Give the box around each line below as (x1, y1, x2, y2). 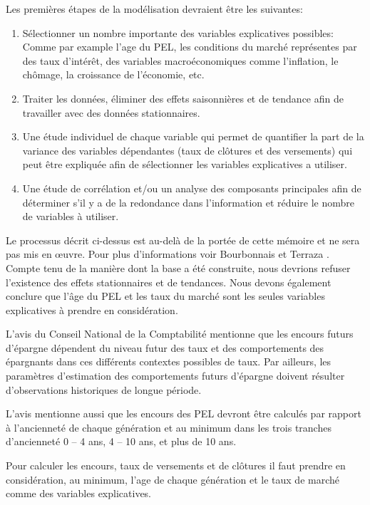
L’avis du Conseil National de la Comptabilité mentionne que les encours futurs (6, 326, 354, 341)
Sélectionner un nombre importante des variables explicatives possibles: (22, 25, 334, 40)
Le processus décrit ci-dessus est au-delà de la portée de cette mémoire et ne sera (6, 232, 360, 247)
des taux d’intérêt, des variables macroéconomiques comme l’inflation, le (22, 53, 339, 68)
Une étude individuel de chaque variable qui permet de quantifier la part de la (22, 129, 364, 144)
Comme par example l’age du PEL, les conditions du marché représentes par (22, 39, 357, 54)
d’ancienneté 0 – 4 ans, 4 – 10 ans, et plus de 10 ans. (6, 434, 237, 449)
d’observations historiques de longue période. (6, 382, 202, 397)
